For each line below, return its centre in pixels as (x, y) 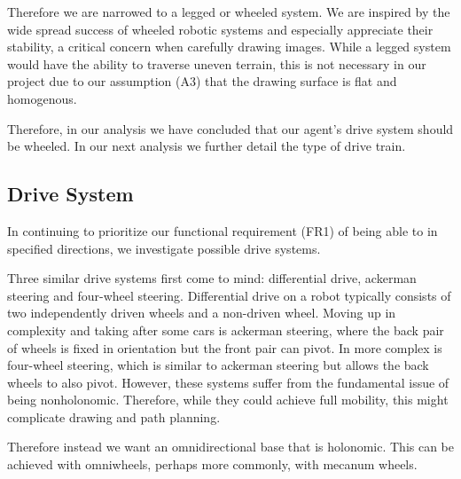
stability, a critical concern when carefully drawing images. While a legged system (229, 47)
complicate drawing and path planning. (114, 416)
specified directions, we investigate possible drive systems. (164, 248)
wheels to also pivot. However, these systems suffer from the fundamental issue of (228, 382)
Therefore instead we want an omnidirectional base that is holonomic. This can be (231, 447)
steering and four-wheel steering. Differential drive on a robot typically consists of (229, 295)
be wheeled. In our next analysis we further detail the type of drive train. (207, 146)
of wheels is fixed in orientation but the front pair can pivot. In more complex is (225, 347)
